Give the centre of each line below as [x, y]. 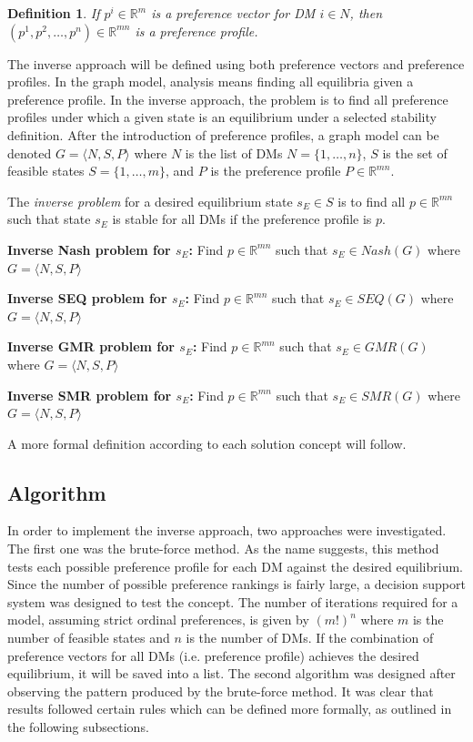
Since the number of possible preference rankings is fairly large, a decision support [236, 584]
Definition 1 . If [54, 13]
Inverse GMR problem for [91, 346]
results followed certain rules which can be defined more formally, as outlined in [230, 709]
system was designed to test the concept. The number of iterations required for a [233, 601]
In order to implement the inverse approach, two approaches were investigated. [227, 530]
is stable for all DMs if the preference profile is [242, 219]
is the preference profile [276, 171]
